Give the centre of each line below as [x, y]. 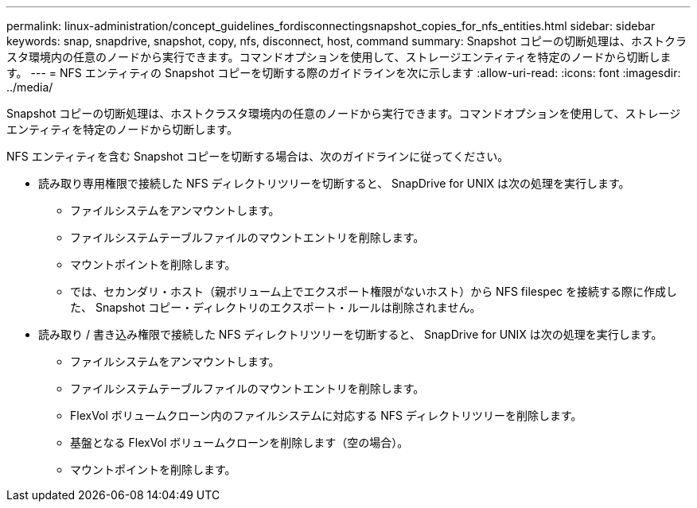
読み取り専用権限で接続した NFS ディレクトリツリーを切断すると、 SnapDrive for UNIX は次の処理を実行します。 [334, 183]
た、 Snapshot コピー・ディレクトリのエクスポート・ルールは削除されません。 [276, 307]
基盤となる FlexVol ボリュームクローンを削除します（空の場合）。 [239, 442]
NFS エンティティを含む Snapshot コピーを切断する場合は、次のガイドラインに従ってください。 [258, 156]
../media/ [30, 87]
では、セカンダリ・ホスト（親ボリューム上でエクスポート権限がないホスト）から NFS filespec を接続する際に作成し [374, 291]
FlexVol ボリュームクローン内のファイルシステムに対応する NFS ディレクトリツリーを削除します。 [326, 415]
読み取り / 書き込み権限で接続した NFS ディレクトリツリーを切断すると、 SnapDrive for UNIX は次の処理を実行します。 [350, 334]
